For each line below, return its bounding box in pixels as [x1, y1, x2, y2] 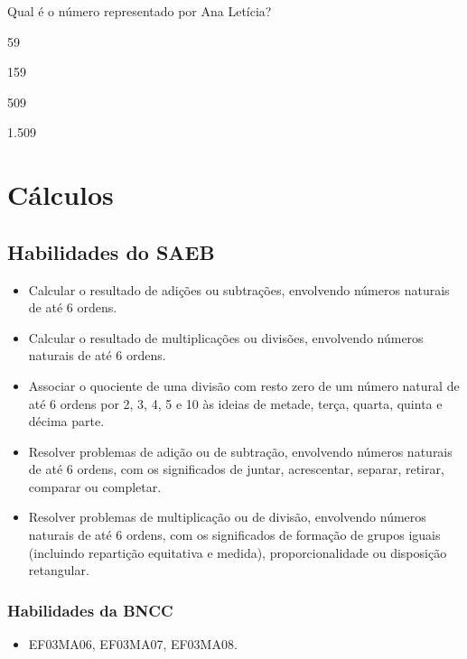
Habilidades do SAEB [7, 237, 215, 265]
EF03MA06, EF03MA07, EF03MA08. [28, 635, 238, 654]
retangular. [28, 561, 89, 580]
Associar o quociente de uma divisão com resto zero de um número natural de [28, 376, 460, 394]
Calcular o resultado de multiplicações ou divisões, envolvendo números [28, 328, 424, 347]
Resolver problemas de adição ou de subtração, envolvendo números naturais [28, 441, 453, 460]
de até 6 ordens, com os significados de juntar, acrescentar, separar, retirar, [28, 459, 444, 478]
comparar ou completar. [28, 477, 162, 496]
